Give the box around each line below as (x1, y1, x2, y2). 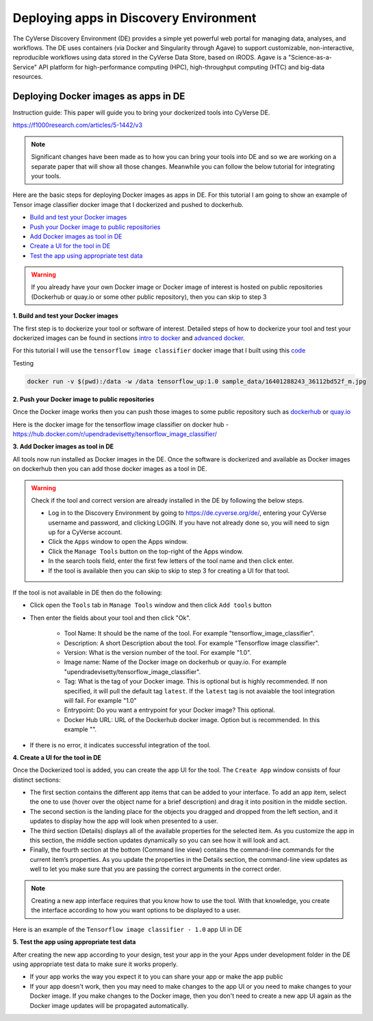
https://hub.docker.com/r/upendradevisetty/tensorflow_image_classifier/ (12, 429, 217, 438)
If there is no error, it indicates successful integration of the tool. (29, 741, 211, 749)
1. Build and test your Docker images (12, 312, 119, 320)
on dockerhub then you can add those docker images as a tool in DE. (12, 465, 207, 473)
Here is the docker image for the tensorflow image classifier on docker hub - (12, 420, 229, 429)
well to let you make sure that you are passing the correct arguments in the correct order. (29, 865, 282, 874)
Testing (12, 359, 34, 367)
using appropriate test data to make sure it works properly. (12, 960, 178, 968)
